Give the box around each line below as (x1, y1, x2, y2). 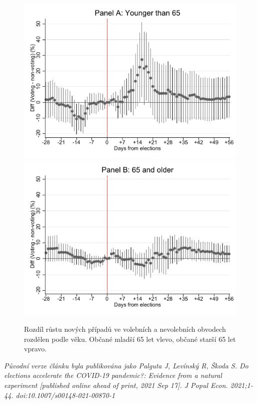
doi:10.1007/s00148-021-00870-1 (15, 389, 115, 400)
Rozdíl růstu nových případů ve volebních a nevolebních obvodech (24, 324, 226, 334)
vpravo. (24, 343, 47, 354)
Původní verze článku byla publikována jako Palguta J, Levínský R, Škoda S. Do (4, 360, 248, 370)
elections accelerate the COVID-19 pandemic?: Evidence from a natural (4, 370, 222, 380)
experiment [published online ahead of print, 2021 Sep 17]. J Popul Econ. (4, 380, 228, 390)
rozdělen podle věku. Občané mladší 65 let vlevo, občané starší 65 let (24, 333, 236, 344)
